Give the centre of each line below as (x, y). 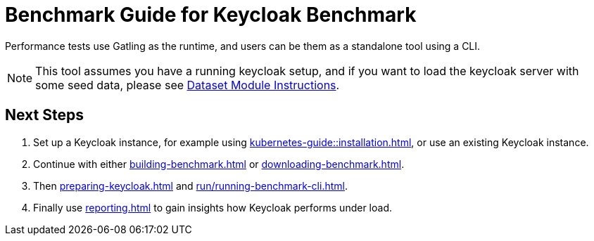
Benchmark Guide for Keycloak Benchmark (211, 15)
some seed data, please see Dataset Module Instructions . (188, 85)
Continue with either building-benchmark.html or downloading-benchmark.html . (219, 164)
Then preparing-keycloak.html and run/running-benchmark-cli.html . (190, 185)
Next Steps (44, 115)
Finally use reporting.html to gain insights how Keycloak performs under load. (213, 207)
